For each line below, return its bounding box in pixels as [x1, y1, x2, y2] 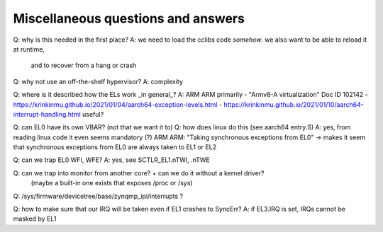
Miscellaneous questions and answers [13, 11, 245, 26]
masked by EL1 [13, 214, 57, 223]
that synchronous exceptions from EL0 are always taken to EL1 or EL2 [13, 143, 216, 151]
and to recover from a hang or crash [30, 61, 137, 70]
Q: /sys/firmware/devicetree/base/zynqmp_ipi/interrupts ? [13, 192, 184, 200]
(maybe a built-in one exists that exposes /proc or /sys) [30, 179, 193, 187]
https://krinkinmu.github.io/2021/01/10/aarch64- [223, 100, 365, 109]
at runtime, [13, 45, 45, 53]
